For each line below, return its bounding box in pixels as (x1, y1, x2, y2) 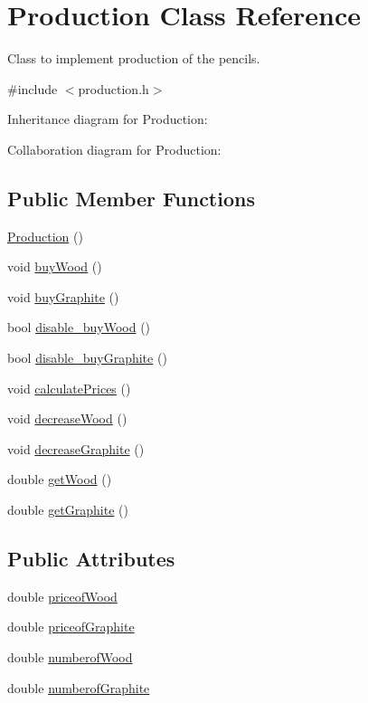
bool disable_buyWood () (7, 318, 151, 337)
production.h (78, 79, 149, 98)
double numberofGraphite (7, 678, 150, 697)
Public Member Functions (7, 184, 255, 212)
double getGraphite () (7, 500, 128, 519)
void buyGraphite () (7, 287, 119, 306)
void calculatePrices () (7, 378, 131, 397)
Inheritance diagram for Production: (7, 109, 208, 128)
